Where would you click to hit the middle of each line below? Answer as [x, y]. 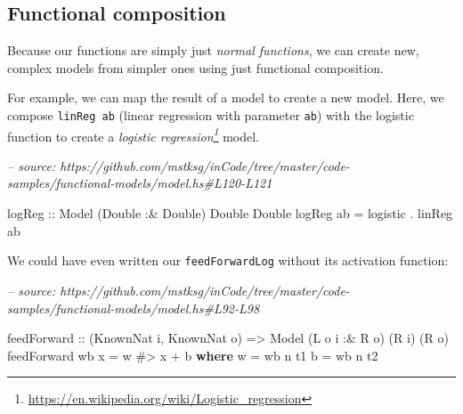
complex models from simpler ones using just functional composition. [195, 67]
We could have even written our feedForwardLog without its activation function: [228, 260]
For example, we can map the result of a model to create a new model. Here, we [226, 97]
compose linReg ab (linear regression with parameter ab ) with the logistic [211, 114]
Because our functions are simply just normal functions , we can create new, [213, 50]
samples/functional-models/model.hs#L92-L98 [134, 308]
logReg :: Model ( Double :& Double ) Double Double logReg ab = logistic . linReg [230, 213]
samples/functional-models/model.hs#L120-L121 [140, 183]
